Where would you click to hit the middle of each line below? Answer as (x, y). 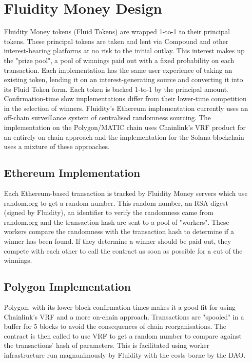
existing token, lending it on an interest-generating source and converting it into (124, 79)
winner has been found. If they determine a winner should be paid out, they (117, 241)
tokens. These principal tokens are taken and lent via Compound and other (116, 41)
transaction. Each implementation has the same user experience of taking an (118, 70)
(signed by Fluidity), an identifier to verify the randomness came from (109, 212)
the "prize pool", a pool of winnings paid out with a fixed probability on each (119, 60)
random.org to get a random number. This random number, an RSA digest (116, 203)
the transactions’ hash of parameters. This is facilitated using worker (107, 345)
